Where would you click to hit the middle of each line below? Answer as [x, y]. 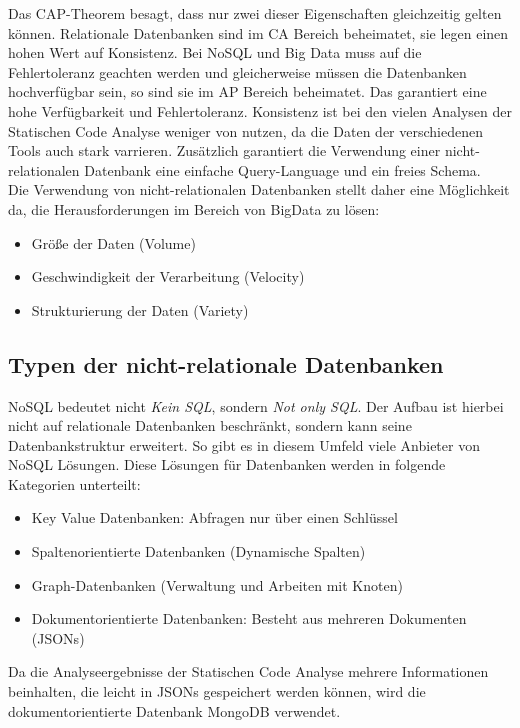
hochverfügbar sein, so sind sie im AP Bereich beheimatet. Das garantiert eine [247, 91]
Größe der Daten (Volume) [113, 242]
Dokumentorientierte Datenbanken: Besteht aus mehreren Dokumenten [249, 618]
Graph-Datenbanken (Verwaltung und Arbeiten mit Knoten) [217, 584]
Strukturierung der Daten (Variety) [140, 309]
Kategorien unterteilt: [74, 483]
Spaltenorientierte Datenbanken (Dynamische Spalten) [198, 551]
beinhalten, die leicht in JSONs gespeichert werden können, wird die [217, 691]
